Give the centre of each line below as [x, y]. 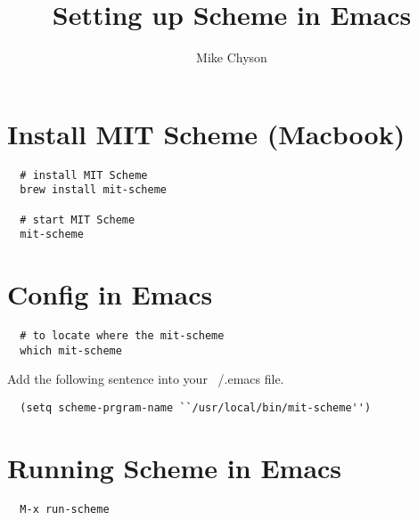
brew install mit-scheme [93, 190]
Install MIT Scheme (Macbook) [206, 133]
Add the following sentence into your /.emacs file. [146, 379]
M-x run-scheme [65, 509]
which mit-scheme [71, 350]
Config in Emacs [110, 294]
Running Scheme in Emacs [175, 467]
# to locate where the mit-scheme [122, 336]
